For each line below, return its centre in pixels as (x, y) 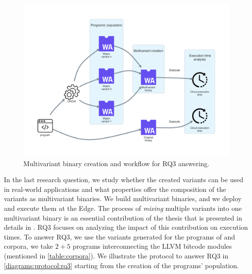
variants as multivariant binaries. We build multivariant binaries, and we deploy (123, 198)
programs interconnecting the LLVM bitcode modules (152, 246)
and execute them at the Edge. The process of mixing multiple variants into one (123, 208)
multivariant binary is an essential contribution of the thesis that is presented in (123, 217)
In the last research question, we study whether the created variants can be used (124, 180)
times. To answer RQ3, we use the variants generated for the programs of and (119, 236)
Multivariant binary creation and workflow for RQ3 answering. (117, 163)
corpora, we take (29, 246)
